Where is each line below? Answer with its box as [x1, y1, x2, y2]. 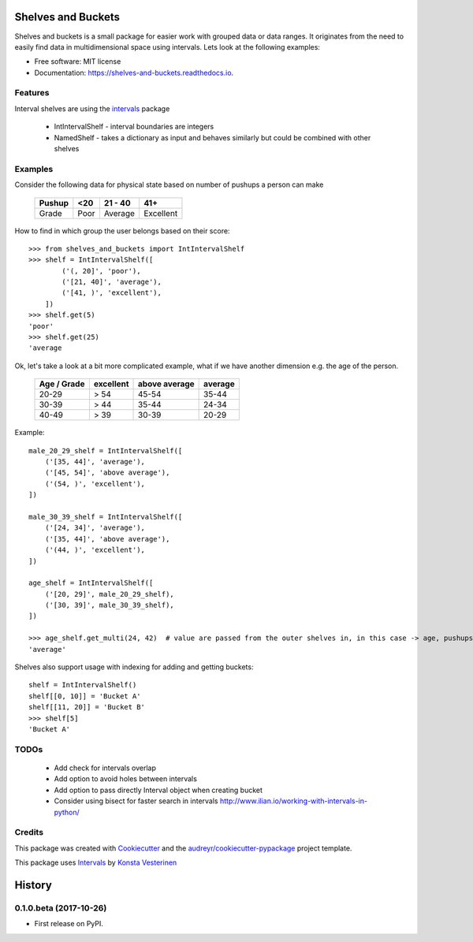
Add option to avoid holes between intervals [54, 774, 197, 784]
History [14, 878, 53, 892]
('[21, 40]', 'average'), [61, 277, 162, 287]
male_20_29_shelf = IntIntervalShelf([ [28, 446, 183, 455]
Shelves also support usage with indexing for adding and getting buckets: [14, 662, 254, 672]
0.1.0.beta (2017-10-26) [14, 903, 107, 914]
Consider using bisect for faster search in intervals [54, 796, 218, 806]
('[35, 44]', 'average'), [44, 457, 146, 466]
